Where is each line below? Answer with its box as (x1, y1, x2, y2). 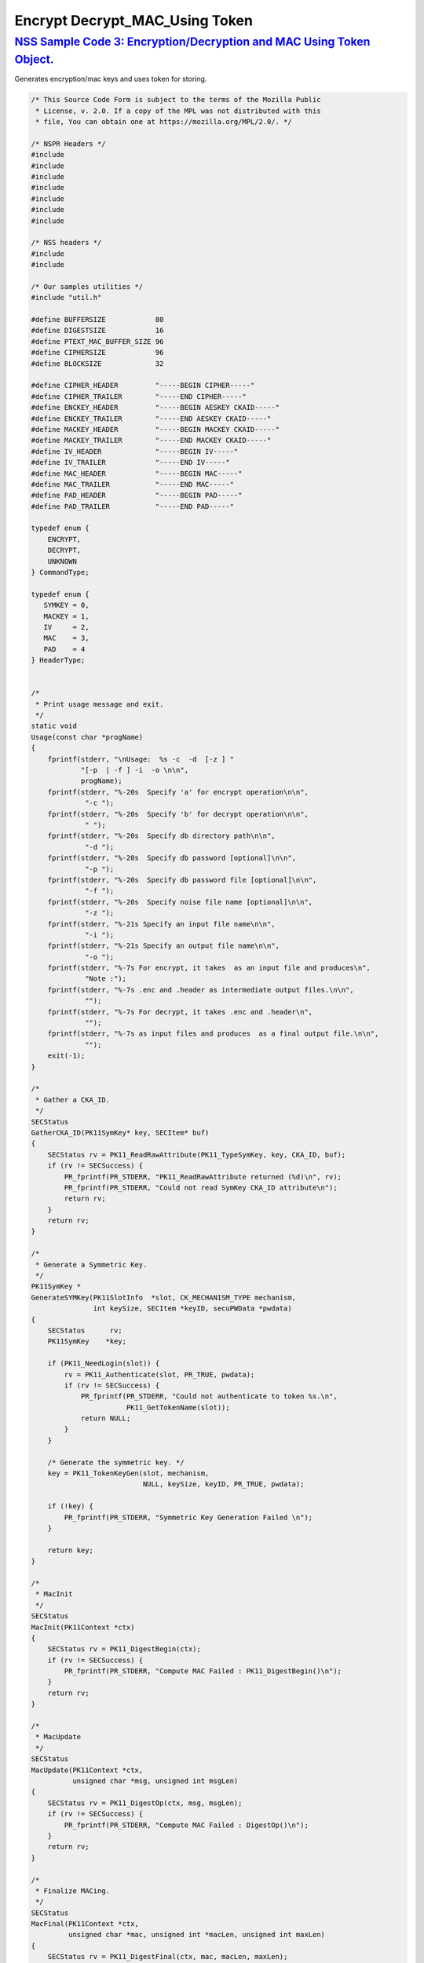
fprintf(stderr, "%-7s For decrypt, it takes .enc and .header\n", (47, 1007, 313, 1016)
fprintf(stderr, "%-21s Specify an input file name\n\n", (47, 919, 276, 928)
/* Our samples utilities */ (31, 282, 144, 291)
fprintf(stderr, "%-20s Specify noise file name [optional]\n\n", (47, 897, 313, 906)
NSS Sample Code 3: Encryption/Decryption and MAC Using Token (14, 35, 371, 49)
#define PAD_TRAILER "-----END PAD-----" (31, 502, 235, 510)
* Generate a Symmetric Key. (35, 1260, 148, 1269)
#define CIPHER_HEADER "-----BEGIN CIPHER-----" (31, 381, 255, 390)
